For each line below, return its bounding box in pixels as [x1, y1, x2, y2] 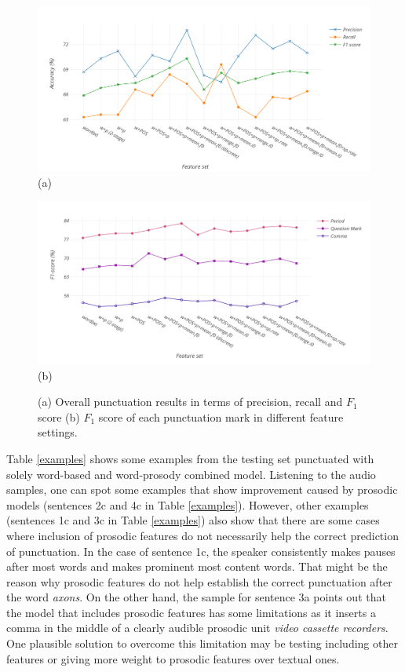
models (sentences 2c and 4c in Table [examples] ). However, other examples [6, 496, 369, 513]
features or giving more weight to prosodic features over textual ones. [6, 650, 340, 667]
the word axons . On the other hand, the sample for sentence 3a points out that [6, 589, 386, 605]
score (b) [38, 408, 80, 425]
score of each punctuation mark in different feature [98, 408, 344, 425]
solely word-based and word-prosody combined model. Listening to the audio [6, 466, 376, 482]
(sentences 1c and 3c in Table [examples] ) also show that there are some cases [6, 512, 380, 528]
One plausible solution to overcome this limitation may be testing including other [6, 635, 398, 652]
